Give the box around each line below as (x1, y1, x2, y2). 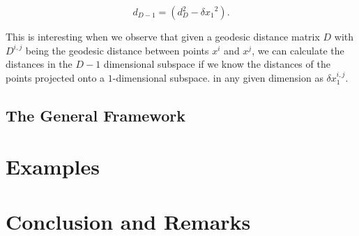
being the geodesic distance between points (25, 43, 209, 57)
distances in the (6, 57, 72, 71)
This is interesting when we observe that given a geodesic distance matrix (6, 29, 320, 43)
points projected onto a (6, 70, 105, 84)
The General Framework (6, 104, 185, 126)
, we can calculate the (252, 43, 344, 57)
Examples (6, 152, 100, 181)
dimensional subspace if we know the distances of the (103, 57, 330, 71)
